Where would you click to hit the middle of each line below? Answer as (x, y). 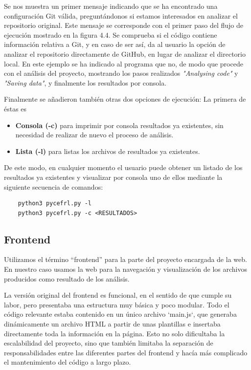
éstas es (15, 108)
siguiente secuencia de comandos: (54, 186)
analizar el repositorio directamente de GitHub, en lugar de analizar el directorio (125, 54)
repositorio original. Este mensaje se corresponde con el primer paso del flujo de (124, 25)
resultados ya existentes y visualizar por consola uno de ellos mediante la (113, 177)
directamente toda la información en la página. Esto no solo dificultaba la (114, 333)
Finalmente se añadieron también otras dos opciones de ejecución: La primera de (125, 99)
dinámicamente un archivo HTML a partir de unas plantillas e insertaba (112, 324)
